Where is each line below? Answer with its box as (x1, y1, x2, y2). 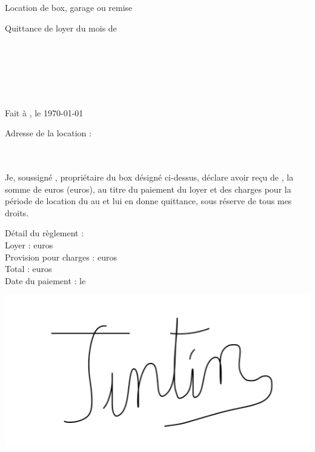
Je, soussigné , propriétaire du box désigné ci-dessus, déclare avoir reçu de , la (5, 170, 294, 183)
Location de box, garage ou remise (5, 1, 133, 13)
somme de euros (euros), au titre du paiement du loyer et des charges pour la (5, 182, 291, 195)
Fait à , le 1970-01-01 (5, 106, 84, 119)
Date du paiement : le (5, 274, 86, 287)
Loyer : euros (5, 238, 53, 251)
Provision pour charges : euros (5, 250, 117, 263)
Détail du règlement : (5, 227, 84, 239)
